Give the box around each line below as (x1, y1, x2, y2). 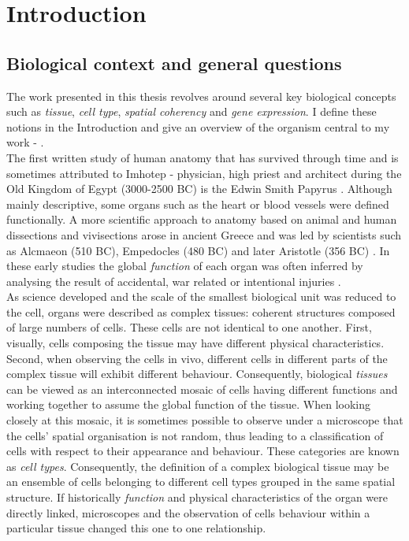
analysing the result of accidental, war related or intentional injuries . (6, 272, 341, 289)
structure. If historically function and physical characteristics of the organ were (6, 489, 388, 506)
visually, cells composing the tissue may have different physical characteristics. (6, 335, 385, 351)
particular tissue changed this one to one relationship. (6, 520, 266, 536)
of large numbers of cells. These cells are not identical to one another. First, (6, 319, 372, 335)
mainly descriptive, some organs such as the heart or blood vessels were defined (6, 195, 389, 212)
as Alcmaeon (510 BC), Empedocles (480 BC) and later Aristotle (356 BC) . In (6, 242, 390, 258)
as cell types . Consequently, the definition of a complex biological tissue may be (6, 458, 389, 474)
